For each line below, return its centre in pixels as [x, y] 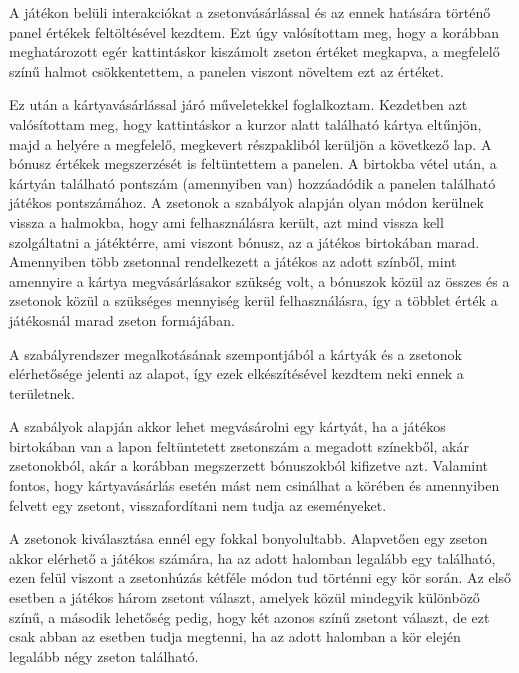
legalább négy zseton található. [104, 655]
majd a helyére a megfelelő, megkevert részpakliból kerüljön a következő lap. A [250, 143]
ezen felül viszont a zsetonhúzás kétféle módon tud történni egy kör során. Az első [260, 577]
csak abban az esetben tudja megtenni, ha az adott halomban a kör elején [235, 636]
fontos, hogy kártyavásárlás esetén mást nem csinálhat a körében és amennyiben [254, 485]
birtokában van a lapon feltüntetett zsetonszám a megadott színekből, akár [239, 445]
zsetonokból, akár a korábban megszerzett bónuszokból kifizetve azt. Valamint [249, 465]
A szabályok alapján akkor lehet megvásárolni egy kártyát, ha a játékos [227, 426]
